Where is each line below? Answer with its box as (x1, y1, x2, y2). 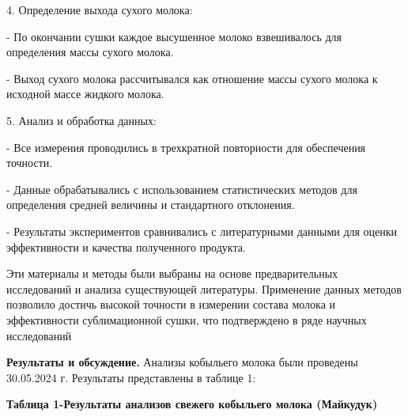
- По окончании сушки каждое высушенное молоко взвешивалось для (6, 28, 342, 44)
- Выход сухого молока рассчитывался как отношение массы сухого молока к (6, 70, 378, 86)
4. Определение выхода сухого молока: (6, 2, 193, 17)
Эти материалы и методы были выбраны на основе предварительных (6, 265, 338, 282)
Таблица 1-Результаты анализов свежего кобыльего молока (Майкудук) (6, 396, 378, 412)
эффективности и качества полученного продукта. (6, 238, 246, 255)
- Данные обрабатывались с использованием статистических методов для (6, 180, 357, 197)
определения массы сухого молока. (6, 44, 174, 60)
